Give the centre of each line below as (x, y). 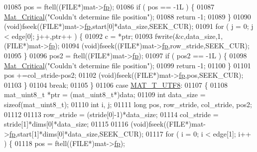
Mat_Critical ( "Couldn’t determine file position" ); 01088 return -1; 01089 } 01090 (128, 16)
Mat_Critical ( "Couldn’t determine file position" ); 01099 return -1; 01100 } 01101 (128, 65)
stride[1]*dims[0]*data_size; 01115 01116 (66, 124)
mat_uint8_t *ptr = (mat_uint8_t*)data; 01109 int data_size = (105, 94)
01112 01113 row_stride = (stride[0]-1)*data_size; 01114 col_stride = (111, 114)
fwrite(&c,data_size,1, (189, 36)
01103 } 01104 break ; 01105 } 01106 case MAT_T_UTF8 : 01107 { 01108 (116, 84)
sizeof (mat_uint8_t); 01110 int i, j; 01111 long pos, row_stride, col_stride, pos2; (128, 104)
